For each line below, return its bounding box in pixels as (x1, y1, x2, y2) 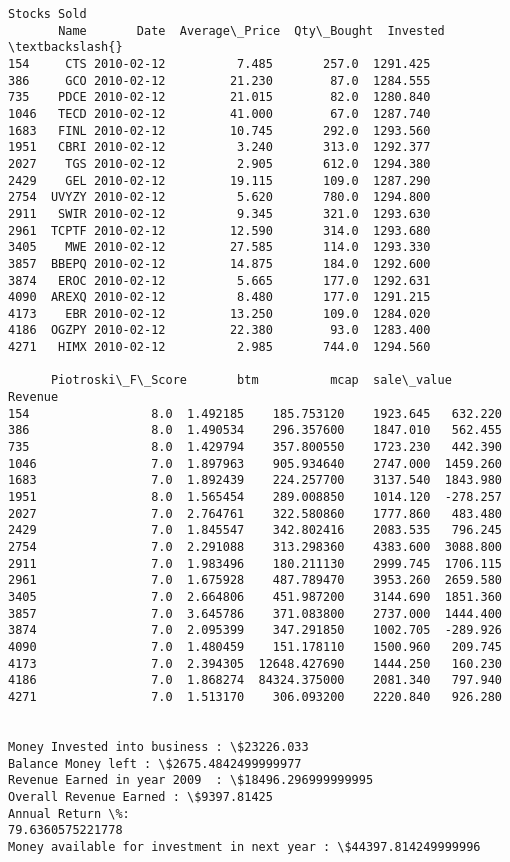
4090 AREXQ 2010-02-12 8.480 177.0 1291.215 (8, 290, 431, 305)
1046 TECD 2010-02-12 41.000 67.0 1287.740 (8, 106, 431, 121)
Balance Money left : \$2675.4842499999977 (8, 756, 302, 771)
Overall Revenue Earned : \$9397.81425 (8, 789, 273, 804)
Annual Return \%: (8, 806, 130, 821)
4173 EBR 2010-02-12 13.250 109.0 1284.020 (8, 306, 431, 321)
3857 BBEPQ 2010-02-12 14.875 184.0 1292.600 (8, 256, 431, 271)
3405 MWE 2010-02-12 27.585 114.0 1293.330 (8, 240, 431, 255)
